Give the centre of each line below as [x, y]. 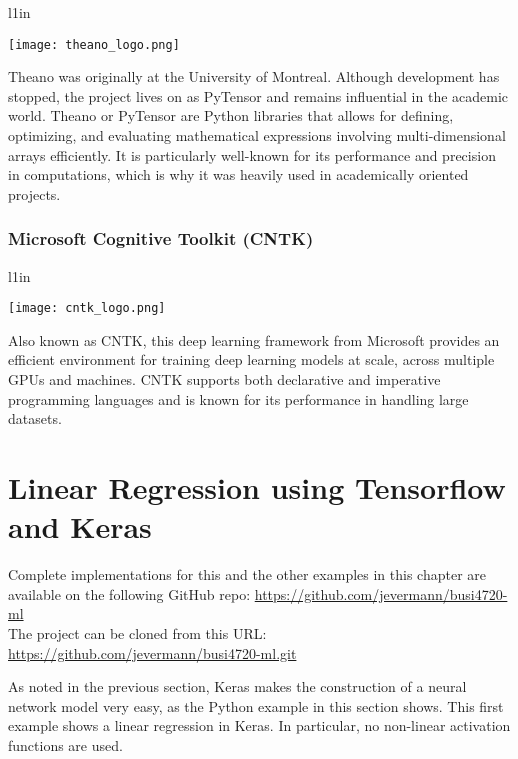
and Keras [80, 526]
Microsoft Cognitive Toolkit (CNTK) [161, 238]
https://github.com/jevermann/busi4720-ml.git [152, 652]
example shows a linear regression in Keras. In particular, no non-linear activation [259, 725]
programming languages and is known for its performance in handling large [238, 398]
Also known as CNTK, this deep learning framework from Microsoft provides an [254, 339]
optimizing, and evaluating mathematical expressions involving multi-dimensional [257, 135]
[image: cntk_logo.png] [87, 308]
